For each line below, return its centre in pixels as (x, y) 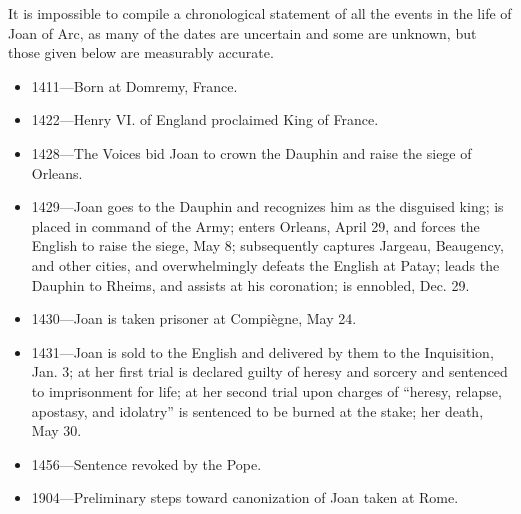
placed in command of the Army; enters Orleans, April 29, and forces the (255, 225)
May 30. (56, 430)
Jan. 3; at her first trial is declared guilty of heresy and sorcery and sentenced (269, 371)
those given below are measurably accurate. (141, 52)
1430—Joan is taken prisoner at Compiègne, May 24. (194, 318)
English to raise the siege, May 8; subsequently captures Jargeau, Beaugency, (267, 245)
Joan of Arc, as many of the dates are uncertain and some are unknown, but (242, 32)
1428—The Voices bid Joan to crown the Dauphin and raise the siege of (251, 152)
